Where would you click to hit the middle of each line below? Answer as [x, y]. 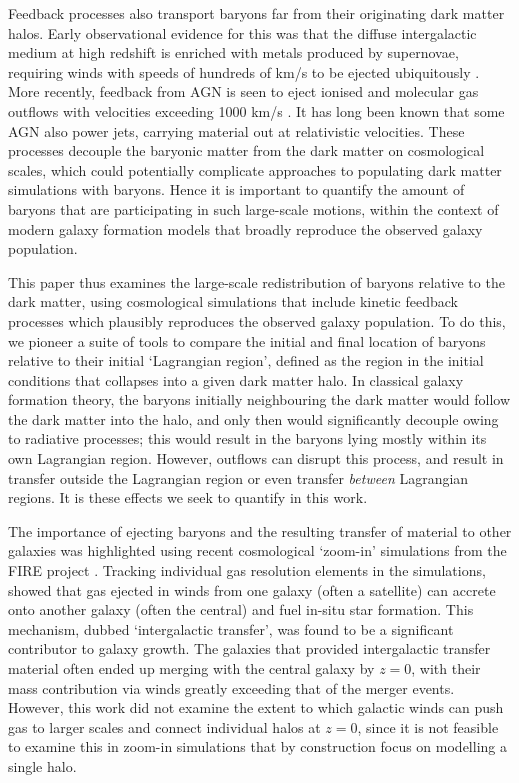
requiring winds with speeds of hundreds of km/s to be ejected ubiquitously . [244, 71]
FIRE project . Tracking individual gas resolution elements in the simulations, [247, 570]
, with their [446, 668]
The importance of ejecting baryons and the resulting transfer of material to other [260, 530]
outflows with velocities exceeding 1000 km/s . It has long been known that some [256, 110]
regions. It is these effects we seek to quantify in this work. [188, 497]
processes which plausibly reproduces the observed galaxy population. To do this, [257, 320]
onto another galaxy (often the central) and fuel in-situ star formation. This [241, 609]
